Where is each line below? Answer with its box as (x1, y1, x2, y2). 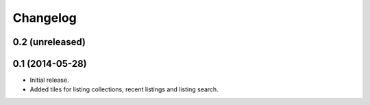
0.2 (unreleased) (12, 36, 86, 48)
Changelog (12, 10, 77, 25)
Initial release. (29, 76, 69, 85)
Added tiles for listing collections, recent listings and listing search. (29, 85, 219, 93)
